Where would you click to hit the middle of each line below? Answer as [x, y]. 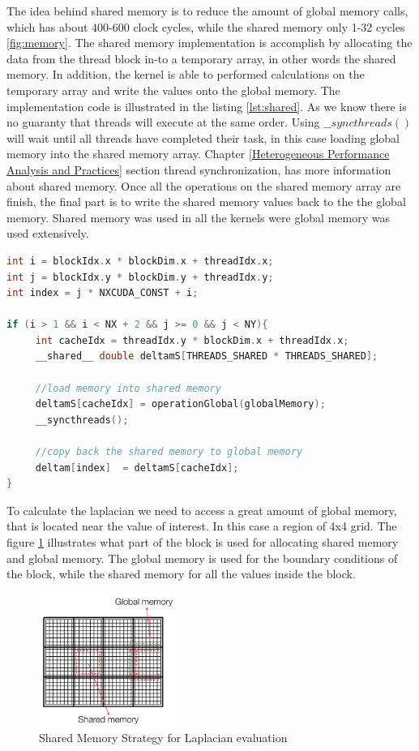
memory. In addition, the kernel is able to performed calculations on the [186, 74]
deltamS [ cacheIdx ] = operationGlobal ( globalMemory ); [180, 404]
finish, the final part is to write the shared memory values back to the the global [206, 202]
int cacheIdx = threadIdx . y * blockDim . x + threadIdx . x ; [192, 340]
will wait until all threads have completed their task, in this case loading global [203, 137]
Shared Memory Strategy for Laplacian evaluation [163, 737]
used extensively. [48, 233]
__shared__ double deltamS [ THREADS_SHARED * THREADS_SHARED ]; [207, 356]
